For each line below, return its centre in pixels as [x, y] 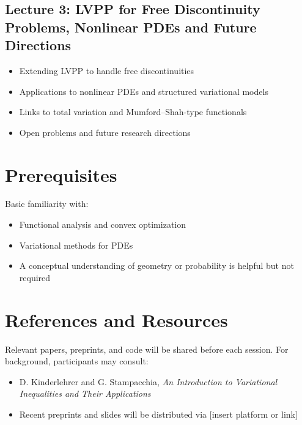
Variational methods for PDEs [76, 245]
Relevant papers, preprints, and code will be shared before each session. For [147, 349]
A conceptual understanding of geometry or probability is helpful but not [157, 265]
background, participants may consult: [77, 361]
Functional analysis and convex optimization [103, 224]
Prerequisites [61, 174]
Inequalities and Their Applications [85, 393]
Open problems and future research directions [105, 132]
